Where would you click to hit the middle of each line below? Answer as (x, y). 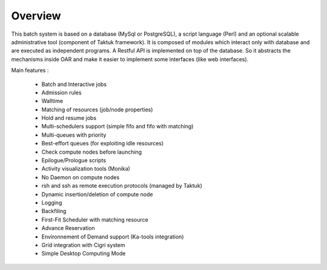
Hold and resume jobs (69, 118)
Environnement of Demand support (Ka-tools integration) (113, 237)
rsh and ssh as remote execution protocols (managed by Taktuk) (122, 186)
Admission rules (61, 92)
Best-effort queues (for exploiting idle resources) (103, 143)
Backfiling (54, 211)
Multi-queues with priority (74, 135)
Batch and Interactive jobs (74, 84)
